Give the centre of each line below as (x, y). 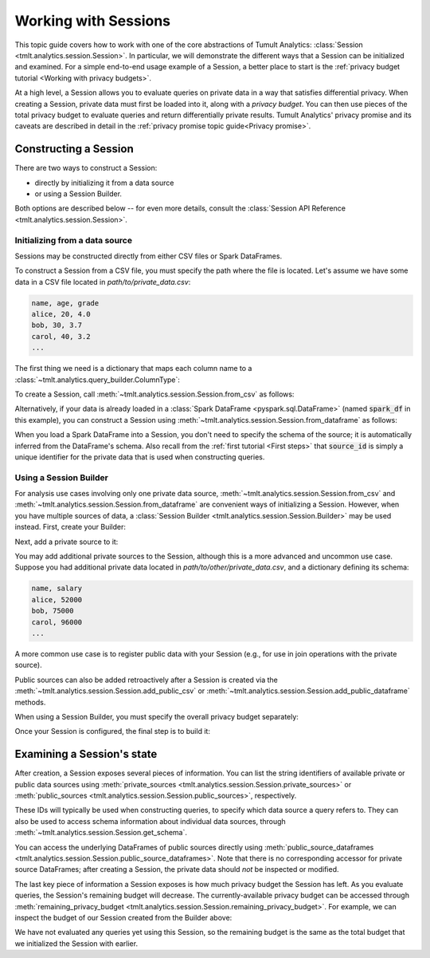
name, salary (57, 589)
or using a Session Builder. (78, 193)
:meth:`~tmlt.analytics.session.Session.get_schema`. (101, 833)
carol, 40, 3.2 (61, 336)
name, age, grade (65, 303)
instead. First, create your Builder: (70, 527)
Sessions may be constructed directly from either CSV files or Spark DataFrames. (149, 256)
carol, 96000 (57, 622)
